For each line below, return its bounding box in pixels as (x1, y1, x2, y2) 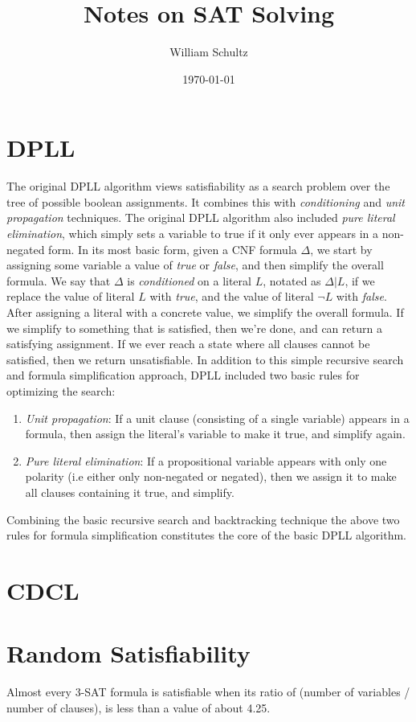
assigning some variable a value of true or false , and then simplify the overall (6, 256, 384, 273)
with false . (336, 288, 387, 305)
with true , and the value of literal (149, 288, 314, 305)
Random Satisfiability (6, 637, 251, 670)
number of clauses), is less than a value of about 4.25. (6, 699, 271, 716)
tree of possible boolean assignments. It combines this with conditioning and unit (6, 193, 405, 210)
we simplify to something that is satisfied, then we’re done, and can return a (6, 319, 382, 336)
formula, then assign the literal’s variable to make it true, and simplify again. (25, 425, 406, 442)
